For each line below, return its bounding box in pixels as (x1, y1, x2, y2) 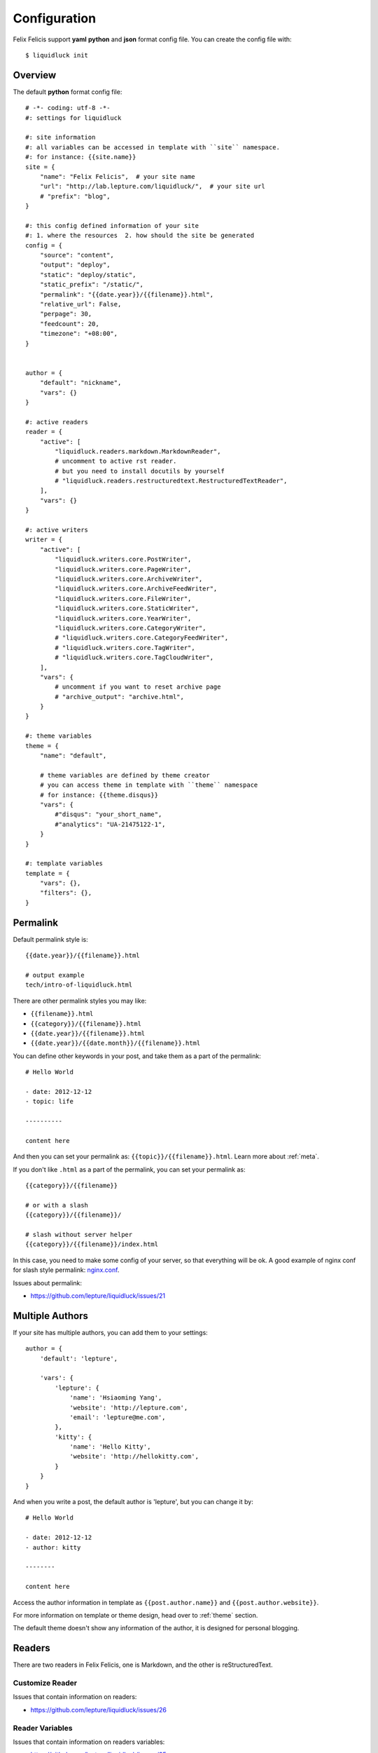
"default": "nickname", (39, 379, 122, 387)
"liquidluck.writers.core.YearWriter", (55, 614, 192, 622)
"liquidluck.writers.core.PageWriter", (55, 565, 192, 573)
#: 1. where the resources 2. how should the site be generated (25, 231, 255, 240)
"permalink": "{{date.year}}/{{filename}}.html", (39, 290, 213, 298)
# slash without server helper (25, 1231, 133, 1238)
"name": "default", (39, 752, 107, 760)
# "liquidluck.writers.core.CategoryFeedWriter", (55, 634, 229, 642)
